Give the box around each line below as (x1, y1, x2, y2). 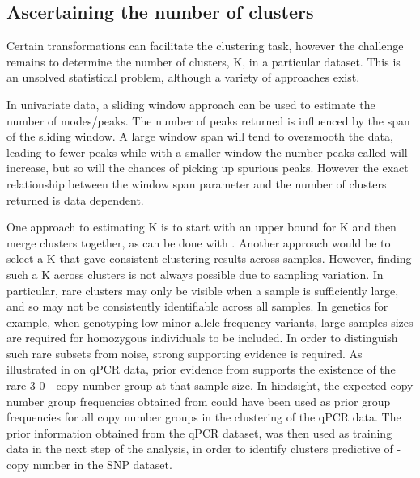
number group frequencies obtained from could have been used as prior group (6, 392, 391, 409)
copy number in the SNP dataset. (6, 456, 172, 473)
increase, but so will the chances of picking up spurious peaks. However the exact (6, 159, 409, 176)
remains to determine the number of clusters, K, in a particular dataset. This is (6, 53, 401, 70)
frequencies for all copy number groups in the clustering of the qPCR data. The (6, 408, 401, 425)
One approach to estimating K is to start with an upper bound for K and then (6, 218, 397, 235)
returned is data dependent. (6, 191, 144, 208)
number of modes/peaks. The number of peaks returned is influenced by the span (6, 112, 410, 129)
